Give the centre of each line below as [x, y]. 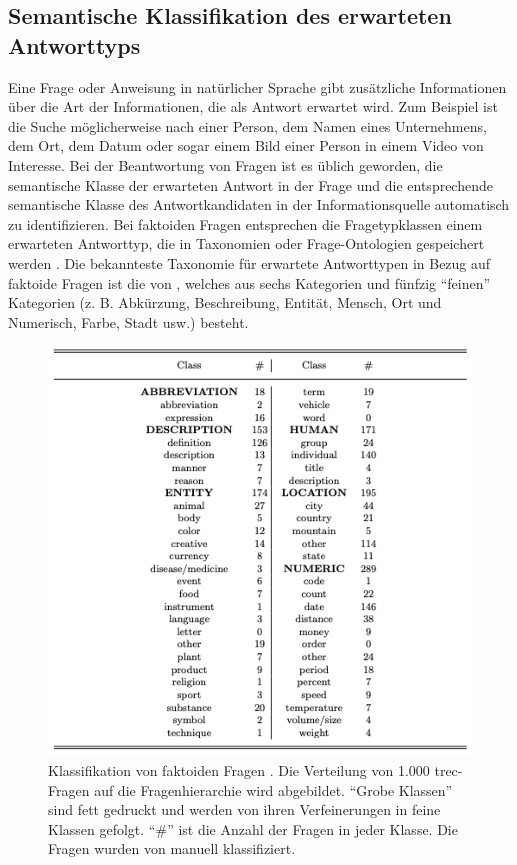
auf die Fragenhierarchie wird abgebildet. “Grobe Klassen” [273, 789]
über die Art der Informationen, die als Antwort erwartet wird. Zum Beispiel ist [253, 106]
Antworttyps [74, 44]
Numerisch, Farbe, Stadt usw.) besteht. [128, 321]
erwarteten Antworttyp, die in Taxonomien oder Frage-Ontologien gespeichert [246, 243]
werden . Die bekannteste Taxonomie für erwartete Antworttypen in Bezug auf [249, 262]
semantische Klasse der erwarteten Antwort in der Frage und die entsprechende [250, 184]
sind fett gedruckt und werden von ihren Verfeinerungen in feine [244, 809]
